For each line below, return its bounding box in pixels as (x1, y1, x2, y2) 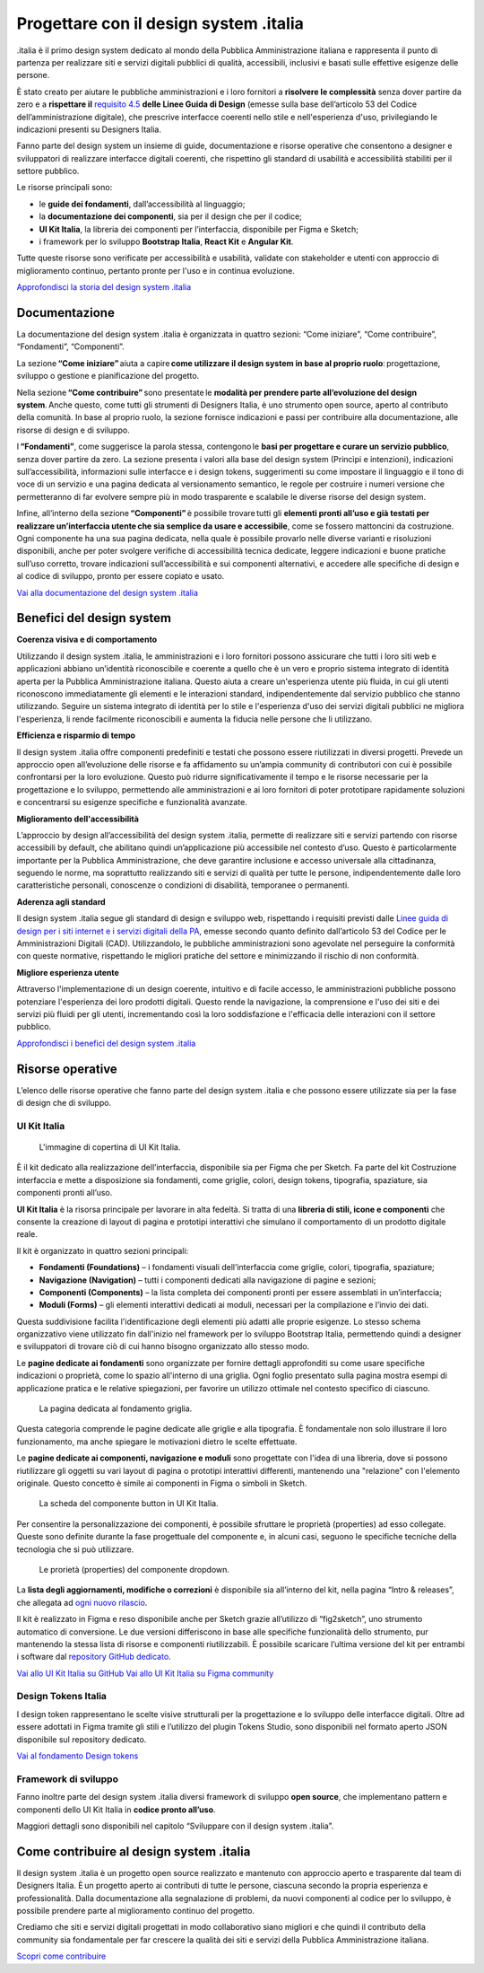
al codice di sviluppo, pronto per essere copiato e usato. (16, 571, 225, 582)
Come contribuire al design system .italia (16, 1844, 251, 1859)
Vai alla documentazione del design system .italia (16, 587, 199, 598)
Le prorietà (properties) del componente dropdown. (39, 1564, 230, 1574)
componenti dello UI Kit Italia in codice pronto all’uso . (16, 1804, 216, 1815)
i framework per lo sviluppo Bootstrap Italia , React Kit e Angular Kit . (39, 236, 294, 247)
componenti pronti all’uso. (16, 1188, 113, 1198)
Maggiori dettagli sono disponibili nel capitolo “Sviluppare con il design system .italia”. (16, 1820, 334, 1831)
